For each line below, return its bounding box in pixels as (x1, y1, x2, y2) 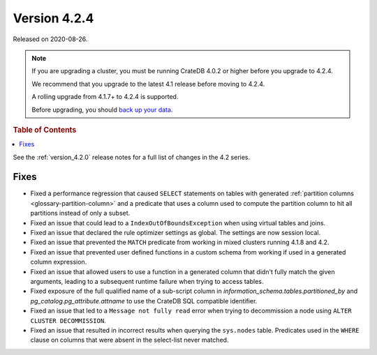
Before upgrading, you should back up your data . (31, 105, 173, 114)
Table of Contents (13, 125, 77, 135)
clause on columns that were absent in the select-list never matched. (30, 335, 229, 345)
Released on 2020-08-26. (13, 35, 88, 43)
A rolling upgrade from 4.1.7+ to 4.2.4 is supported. (31, 93, 179, 101)
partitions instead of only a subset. (30, 209, 131, 218)
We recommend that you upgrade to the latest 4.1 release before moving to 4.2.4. (31, 80, 265, 88)
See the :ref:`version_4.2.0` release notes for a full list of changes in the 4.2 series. (13, 153, 251, 161)
